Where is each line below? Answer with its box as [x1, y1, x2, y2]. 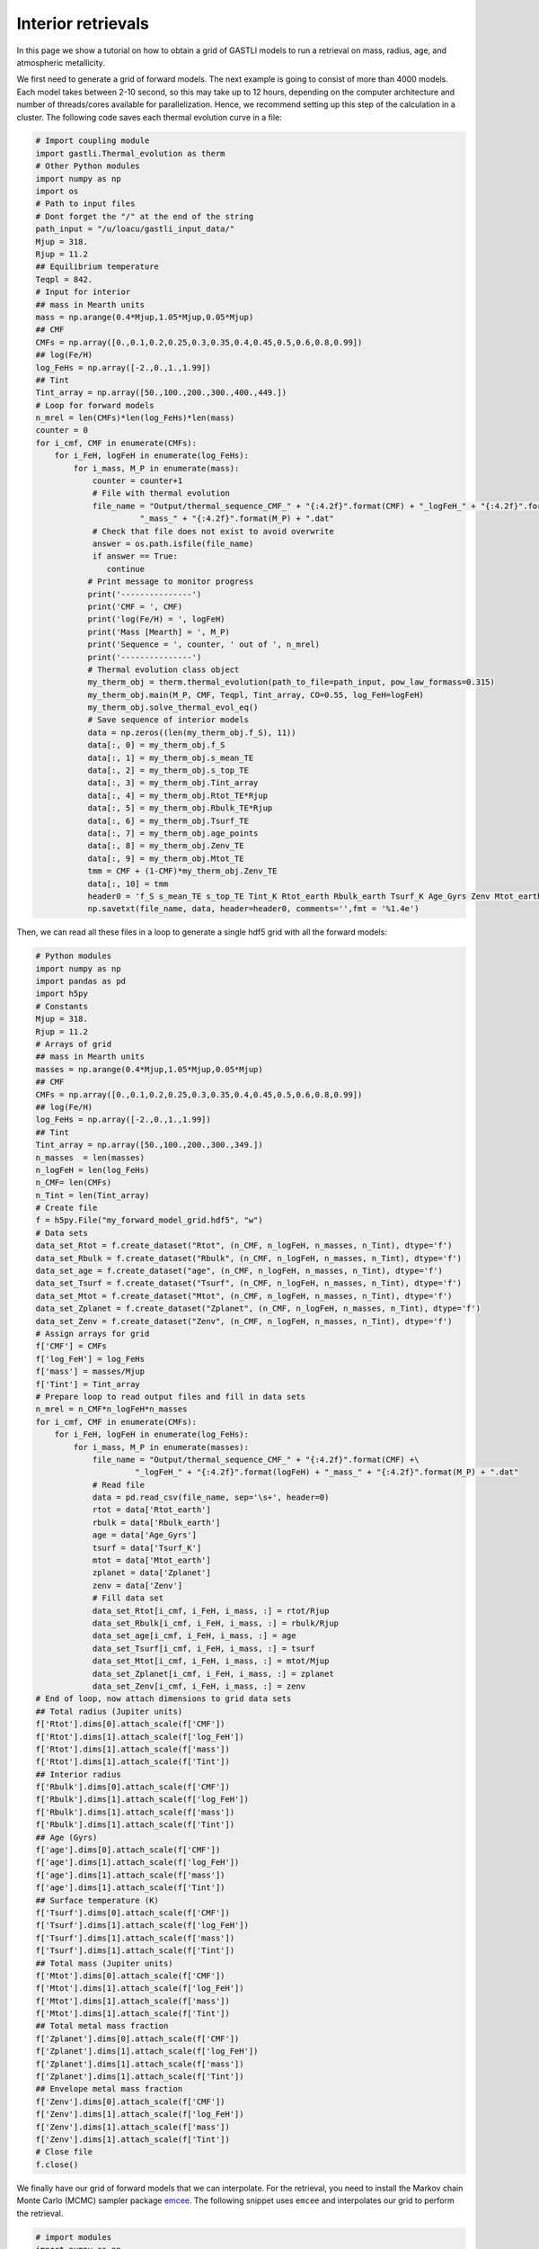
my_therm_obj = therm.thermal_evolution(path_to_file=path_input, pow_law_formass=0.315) [87, 677, 496, 687]
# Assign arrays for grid [35, 1329, 150, 1339]
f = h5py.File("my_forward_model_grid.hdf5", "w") [35, 1215, 264, 1225]
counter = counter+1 [92, 476, 183, 486]
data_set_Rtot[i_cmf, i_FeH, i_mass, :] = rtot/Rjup [92, 1606, 330, 1616]
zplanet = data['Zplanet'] [92, 1568, 211, 1578]
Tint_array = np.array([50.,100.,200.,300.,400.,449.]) [35, 388, 287, 398]
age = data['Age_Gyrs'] [92, 1530, 198, 1540]
